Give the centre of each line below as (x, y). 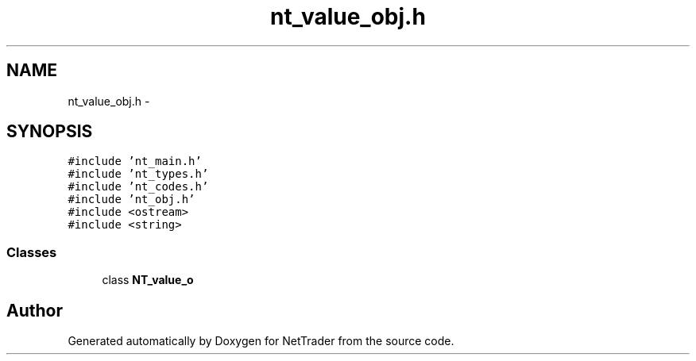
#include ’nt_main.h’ (135, 161)
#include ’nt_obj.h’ (131, 200)
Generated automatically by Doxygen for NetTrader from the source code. (261, 341)
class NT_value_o (148, 280)
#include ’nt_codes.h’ (138, 187)
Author (35, 310)
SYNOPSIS (50, 132)
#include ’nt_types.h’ (138, 174)
